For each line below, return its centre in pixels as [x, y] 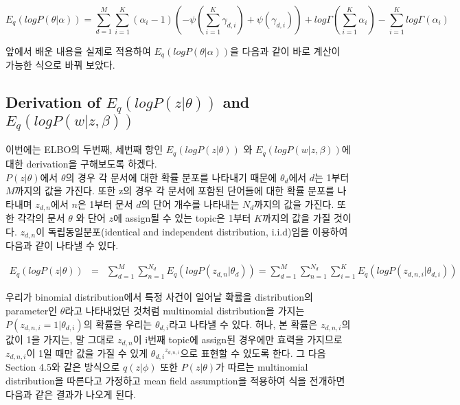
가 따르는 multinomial [262, 367]
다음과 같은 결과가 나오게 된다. [71, 394]
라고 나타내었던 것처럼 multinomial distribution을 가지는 [185, 310]
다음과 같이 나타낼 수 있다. [62, 245]
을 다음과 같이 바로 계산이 [285, 51]
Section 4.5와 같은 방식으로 [63, 367]
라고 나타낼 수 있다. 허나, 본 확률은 [243, 324]
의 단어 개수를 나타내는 [190, 204]
